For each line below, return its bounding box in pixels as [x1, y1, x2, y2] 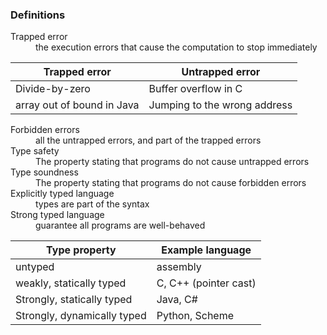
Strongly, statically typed [15, 293, 133, 307]
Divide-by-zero [15, 82, 91, 96]
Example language [161, 243, 252, 257]
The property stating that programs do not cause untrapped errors [35, 156, 310, 168]
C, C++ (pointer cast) [156, 276, 257, 290]
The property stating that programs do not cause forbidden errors [35, 177, 307, 189]
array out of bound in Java [15, 98, 140, 112]
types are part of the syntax [35, 198, 150, 210]
